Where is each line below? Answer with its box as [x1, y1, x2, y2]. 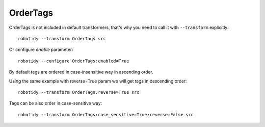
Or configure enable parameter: [9, 47, 74, 52]
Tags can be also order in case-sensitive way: [9, 101, 102, 106]
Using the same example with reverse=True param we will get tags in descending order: [9, 78, 187, 84]
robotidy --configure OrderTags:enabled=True [18, 58, 130, 64]
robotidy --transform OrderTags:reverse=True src [18, 89, 140, 95]
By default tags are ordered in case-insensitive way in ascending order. [9, 69, 154, 75]
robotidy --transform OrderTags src [18, 36, 106, 41]
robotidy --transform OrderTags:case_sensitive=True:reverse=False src [18, 112, 194, 117]
